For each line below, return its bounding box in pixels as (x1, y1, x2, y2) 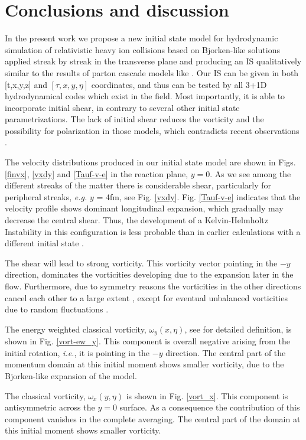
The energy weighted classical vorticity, (5, 322, 147, 335)
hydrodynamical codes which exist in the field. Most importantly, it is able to (5, 90, 285, 102)
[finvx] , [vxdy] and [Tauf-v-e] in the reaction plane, (5, 167, 188, 180)
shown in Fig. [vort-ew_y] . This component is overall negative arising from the (5, 335, 290, 347)
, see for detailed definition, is (184, 322, 292, 335)
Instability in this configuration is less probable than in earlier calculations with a (5, 225, 301, 237)
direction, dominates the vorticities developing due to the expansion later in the (5, 268, 294, 281)
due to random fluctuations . (5, 303, 109, 315)
